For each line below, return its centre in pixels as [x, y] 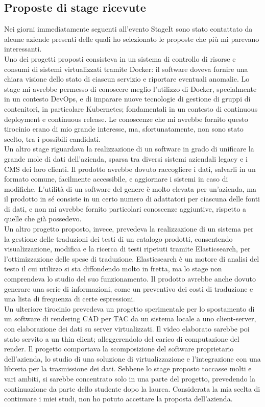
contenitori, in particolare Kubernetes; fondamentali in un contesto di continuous [131, 108]
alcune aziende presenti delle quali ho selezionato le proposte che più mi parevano [132, 39]
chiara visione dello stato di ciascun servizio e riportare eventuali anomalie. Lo [127, 79]
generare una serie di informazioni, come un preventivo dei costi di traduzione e [129, 288]
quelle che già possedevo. [43, 219]
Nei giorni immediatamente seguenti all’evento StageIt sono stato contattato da [128, 29]
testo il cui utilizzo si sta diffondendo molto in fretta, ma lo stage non [113, 269]
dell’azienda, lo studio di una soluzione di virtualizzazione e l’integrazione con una [132, 358]
